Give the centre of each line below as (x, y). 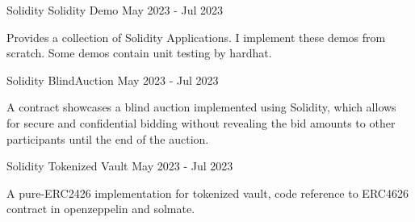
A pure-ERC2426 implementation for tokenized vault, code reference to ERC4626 (207, 193)
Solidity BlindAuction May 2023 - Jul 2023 (113, 80)
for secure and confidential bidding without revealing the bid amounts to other (201, 122)
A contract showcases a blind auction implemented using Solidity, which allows (201, 107)
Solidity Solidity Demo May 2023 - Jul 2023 (115, 10)
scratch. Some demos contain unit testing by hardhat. (139, 53)
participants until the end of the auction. (108, 138)
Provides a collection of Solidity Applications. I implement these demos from (196, 37)
